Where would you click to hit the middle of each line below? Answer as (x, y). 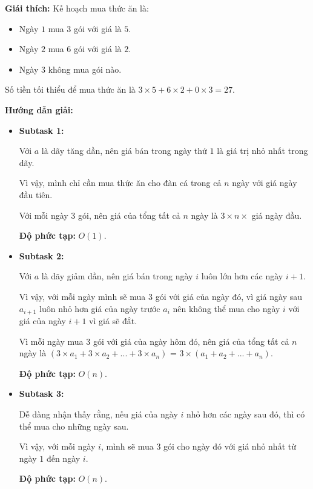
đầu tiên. (36, 194)
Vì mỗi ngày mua (51, 341)
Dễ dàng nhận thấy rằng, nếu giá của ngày (98, 414)
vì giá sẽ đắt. (113, 320)
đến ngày (63, 458)
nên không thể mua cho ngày (226, 308)
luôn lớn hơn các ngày (242, 276)
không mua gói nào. (85, 69)
